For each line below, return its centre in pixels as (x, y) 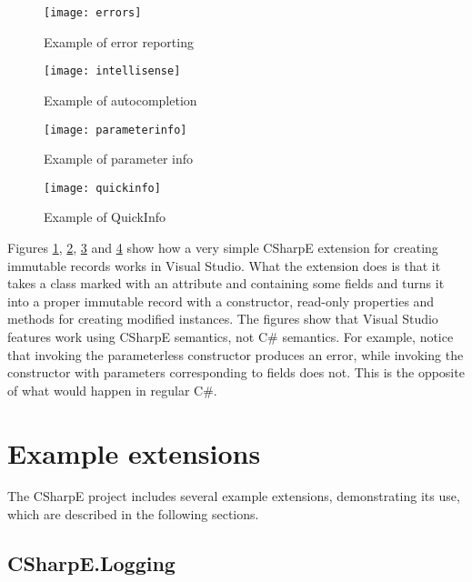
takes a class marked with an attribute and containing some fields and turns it (226, 283)
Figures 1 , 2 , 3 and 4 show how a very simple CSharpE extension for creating (223, 247)
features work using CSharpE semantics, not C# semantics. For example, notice (231, 336)
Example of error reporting (119, 41)
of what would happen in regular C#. (112, 390)
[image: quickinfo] (102, 188)
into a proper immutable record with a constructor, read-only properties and (221, 301)
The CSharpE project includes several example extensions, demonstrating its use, (234, 496)
